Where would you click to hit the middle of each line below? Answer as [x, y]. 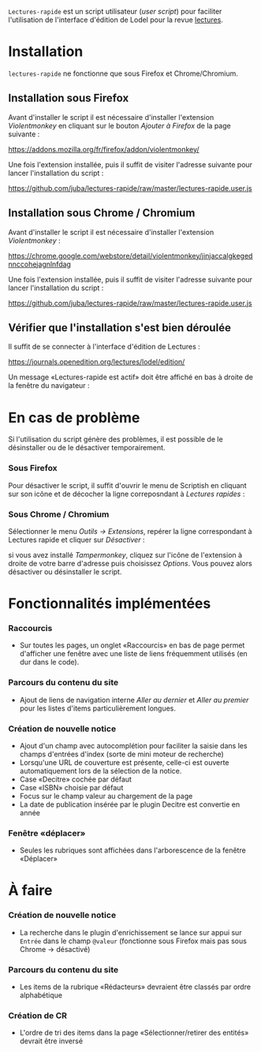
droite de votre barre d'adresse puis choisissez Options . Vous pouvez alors [130, 563]
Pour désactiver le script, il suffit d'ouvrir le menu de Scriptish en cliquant [127, 485]
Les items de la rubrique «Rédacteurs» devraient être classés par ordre [135, 987]
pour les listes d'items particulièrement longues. [97, 708]
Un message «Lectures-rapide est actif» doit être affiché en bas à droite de [131, 377]
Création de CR [38, 1015]
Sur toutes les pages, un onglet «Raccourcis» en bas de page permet [132, 645]
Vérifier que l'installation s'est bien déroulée [119, 328]
